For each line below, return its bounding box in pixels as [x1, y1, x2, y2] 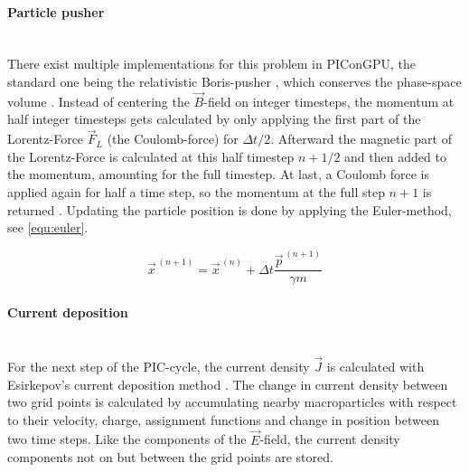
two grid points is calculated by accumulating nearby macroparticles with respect [7, 392, 457, 411]
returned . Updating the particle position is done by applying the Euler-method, [7, 200, 452, 219]
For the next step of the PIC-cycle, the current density [7, 357, 310, 376]
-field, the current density [259, 430, 400, 448]
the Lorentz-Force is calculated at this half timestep [7, 146, 295, 165]
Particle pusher [7, 2, 105, 21]
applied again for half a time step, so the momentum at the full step [7, 182, 385, 201]
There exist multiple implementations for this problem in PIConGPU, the [7, 54, 416, 73]
